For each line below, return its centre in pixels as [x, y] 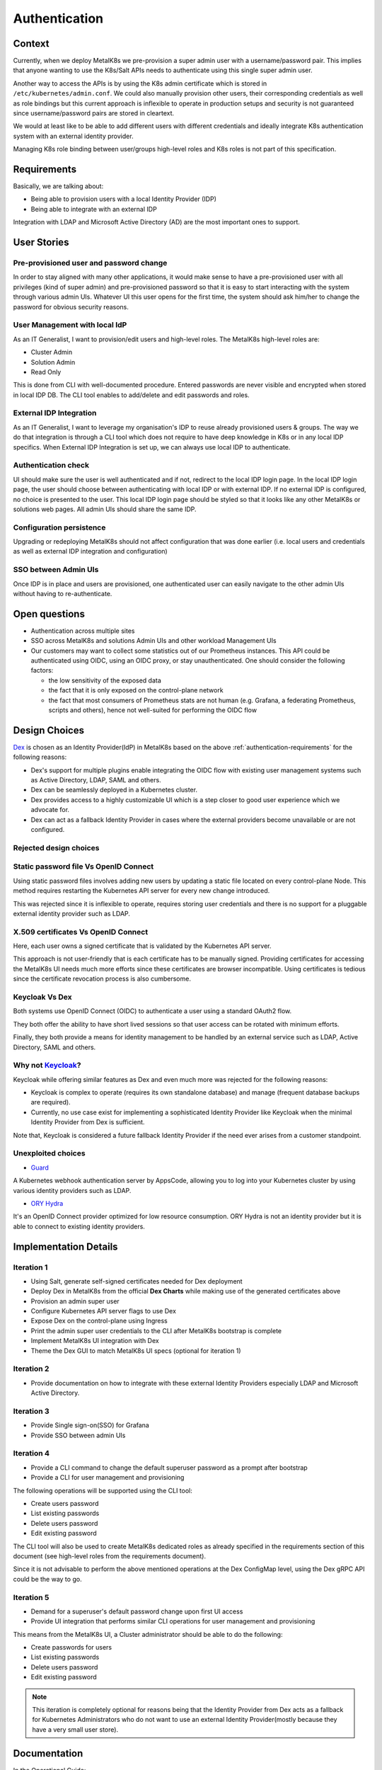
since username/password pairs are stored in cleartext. [94, 113]
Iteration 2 [31, 1369]
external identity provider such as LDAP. [72, 913]
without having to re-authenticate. [63, 593]
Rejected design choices [56, 847]
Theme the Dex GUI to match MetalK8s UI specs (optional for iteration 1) [136, 1351]
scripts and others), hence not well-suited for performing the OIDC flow [153, 710]
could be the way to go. [47, 1579]
